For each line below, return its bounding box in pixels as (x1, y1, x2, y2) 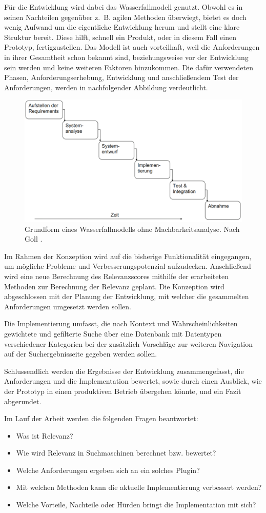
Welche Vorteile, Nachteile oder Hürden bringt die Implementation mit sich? (16, 499, 256, 510)
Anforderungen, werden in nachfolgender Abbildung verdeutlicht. (4, 82, 208, 92)
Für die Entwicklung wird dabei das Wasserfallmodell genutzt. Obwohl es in (4, 2, 243, 12)
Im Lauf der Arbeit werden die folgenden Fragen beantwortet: (4, 413, 198, 424)
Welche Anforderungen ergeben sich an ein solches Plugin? (16, 464, 200, 475)
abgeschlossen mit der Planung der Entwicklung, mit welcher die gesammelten (4, 291, 249, 302)
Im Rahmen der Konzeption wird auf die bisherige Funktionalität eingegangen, (4, 250, 252, 261)
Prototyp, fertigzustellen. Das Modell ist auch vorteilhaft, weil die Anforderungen (4, 42, 260, 52)
